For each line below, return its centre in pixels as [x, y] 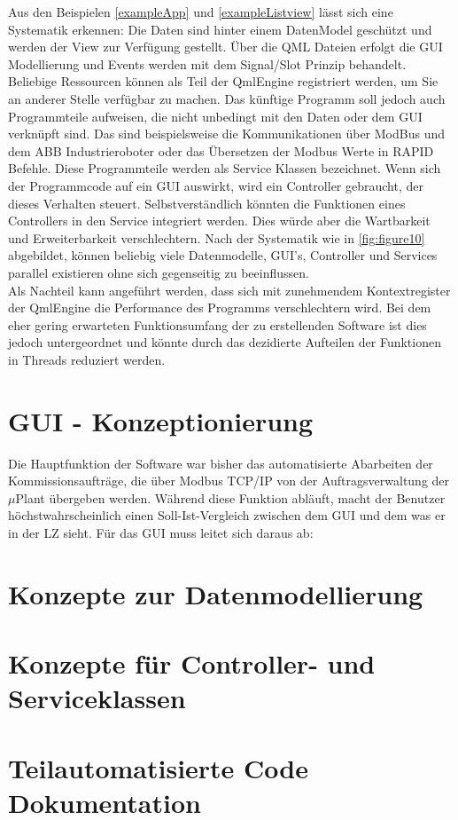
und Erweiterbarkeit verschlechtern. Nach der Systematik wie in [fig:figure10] [217, 237]
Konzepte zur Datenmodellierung [216, 593]
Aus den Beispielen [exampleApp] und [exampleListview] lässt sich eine [201, 12]
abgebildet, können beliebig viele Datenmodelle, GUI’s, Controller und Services [223, 255]
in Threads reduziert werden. [87, 359]
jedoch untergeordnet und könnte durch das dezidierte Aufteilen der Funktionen [225, 342]
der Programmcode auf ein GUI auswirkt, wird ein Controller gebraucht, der [216, 185]
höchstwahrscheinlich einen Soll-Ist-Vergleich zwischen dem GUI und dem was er [227, 515]
